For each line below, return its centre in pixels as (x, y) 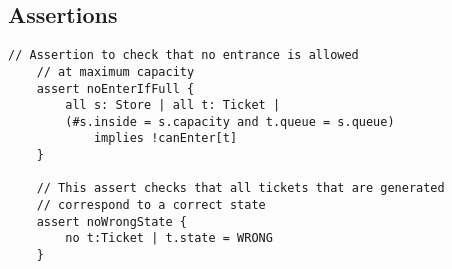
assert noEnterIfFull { (115, 88)
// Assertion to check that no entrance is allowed (183, 55)
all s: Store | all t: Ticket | (173, 105)
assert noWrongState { (111, 221)
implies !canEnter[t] (165, 138)
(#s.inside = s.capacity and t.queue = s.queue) (230, 121)
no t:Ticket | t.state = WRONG (169, 238)
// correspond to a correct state (151, 205)
